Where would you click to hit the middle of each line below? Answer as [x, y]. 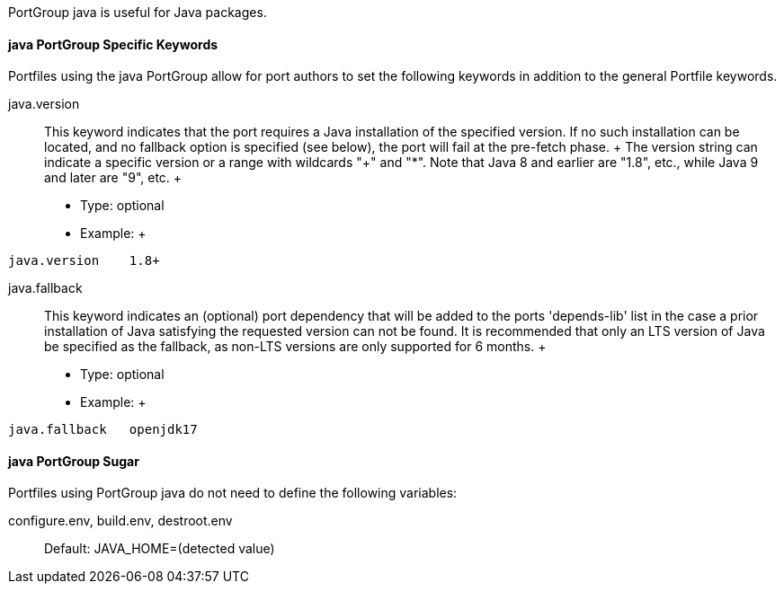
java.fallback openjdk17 [103, 430]
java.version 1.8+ [84, 261]
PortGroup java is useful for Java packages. [138, 12]
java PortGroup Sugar [74, 461]
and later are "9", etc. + [113, 178]
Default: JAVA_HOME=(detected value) [160, 549]
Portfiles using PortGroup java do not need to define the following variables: [233, 493]
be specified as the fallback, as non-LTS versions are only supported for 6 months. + [295, 347]
